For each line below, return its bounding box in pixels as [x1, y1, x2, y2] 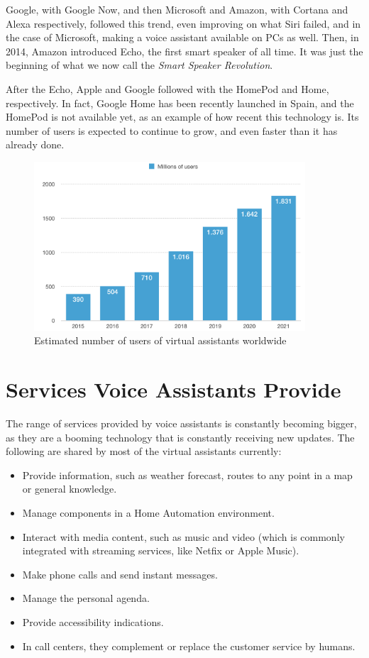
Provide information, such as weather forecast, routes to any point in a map [22, 467, 353, 482]
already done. [6, 137, 65, 152]
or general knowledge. [22, 481, 117, 496]
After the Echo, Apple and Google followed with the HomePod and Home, [6, 81, 329, 96]
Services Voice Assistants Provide [6, 375, 341, 404]
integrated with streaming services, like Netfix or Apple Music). [22, 543, 299, 558]
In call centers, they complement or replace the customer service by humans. [22, 638, 356, 653]
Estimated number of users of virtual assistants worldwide [34, 333, 287, 348]
